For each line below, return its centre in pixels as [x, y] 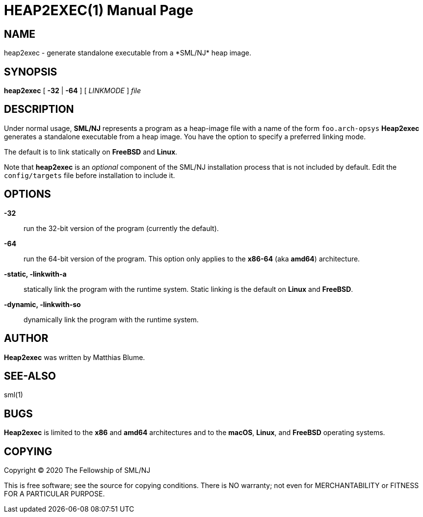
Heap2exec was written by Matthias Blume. [75, 357]
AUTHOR [26, 338]
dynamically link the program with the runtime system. [111, 319]
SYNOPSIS [31, 72]
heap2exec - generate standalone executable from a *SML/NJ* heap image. [128, 53]
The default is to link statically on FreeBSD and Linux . [91, 152]
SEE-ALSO [30, 376]
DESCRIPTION [39, 109]
